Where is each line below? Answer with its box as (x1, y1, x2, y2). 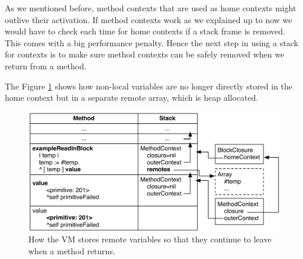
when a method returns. (28, 244, 115, 257)
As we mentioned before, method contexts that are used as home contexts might (5, 2, 296, 14)
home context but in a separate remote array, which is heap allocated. (5, 91, 259, 104)
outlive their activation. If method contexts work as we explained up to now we (5, 13, 292, 25)
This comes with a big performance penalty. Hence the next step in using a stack (5, 36, 298, 49)
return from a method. (5, 59, 86, 72)
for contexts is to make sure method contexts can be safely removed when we (5, 48, 285, 60)
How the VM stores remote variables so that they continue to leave (28, 233, 272, 245)
